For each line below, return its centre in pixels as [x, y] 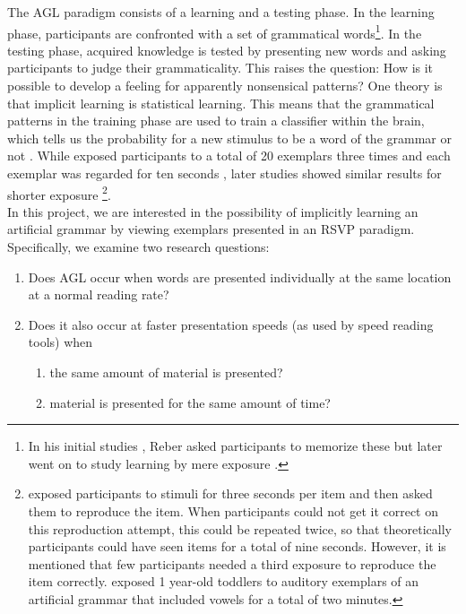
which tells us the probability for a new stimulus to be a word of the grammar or [229, 138]
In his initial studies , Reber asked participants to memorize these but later [235, 446]
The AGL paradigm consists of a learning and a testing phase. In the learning [221, 12]
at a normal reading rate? [99, 294]
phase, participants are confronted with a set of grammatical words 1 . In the [215, 31]
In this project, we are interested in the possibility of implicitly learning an [213, 211]
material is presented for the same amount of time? [190, 402]
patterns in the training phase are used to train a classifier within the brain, [216, 121]
